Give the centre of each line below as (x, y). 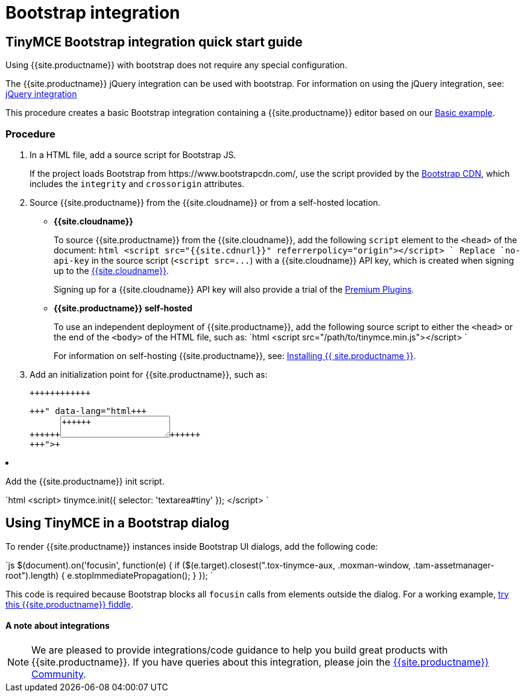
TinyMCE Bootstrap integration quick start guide (154, 42)
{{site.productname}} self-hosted (123, 308)
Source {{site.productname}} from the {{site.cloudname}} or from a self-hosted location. (205, 202)
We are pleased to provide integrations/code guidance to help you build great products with (240, 650)
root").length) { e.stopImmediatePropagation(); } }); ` (109, 575)
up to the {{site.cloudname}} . (111, 270)
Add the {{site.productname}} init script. (85, 481)
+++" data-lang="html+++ (88, 411)
